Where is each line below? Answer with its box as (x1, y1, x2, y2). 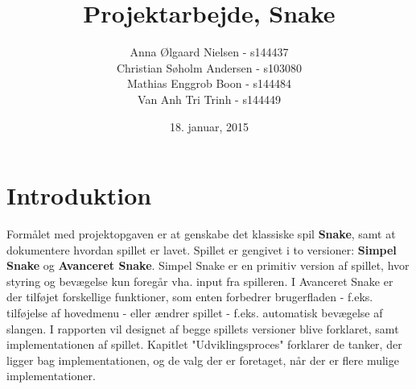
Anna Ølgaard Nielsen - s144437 (130, 43, 289, 60)
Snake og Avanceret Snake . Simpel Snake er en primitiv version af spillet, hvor (6, 257, 410, 274)
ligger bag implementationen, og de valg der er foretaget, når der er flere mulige (6, 351, 399, 368)
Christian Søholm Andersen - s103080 (116, 59, 303, 76)
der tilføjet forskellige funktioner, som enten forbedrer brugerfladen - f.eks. (6, 288, 373, 305)
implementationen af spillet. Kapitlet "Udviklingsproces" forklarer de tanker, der (6, 336, 402, 353)
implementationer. (6, 367, 96, 384)
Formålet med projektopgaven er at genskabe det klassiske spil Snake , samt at (6, 226, 396, 242)
